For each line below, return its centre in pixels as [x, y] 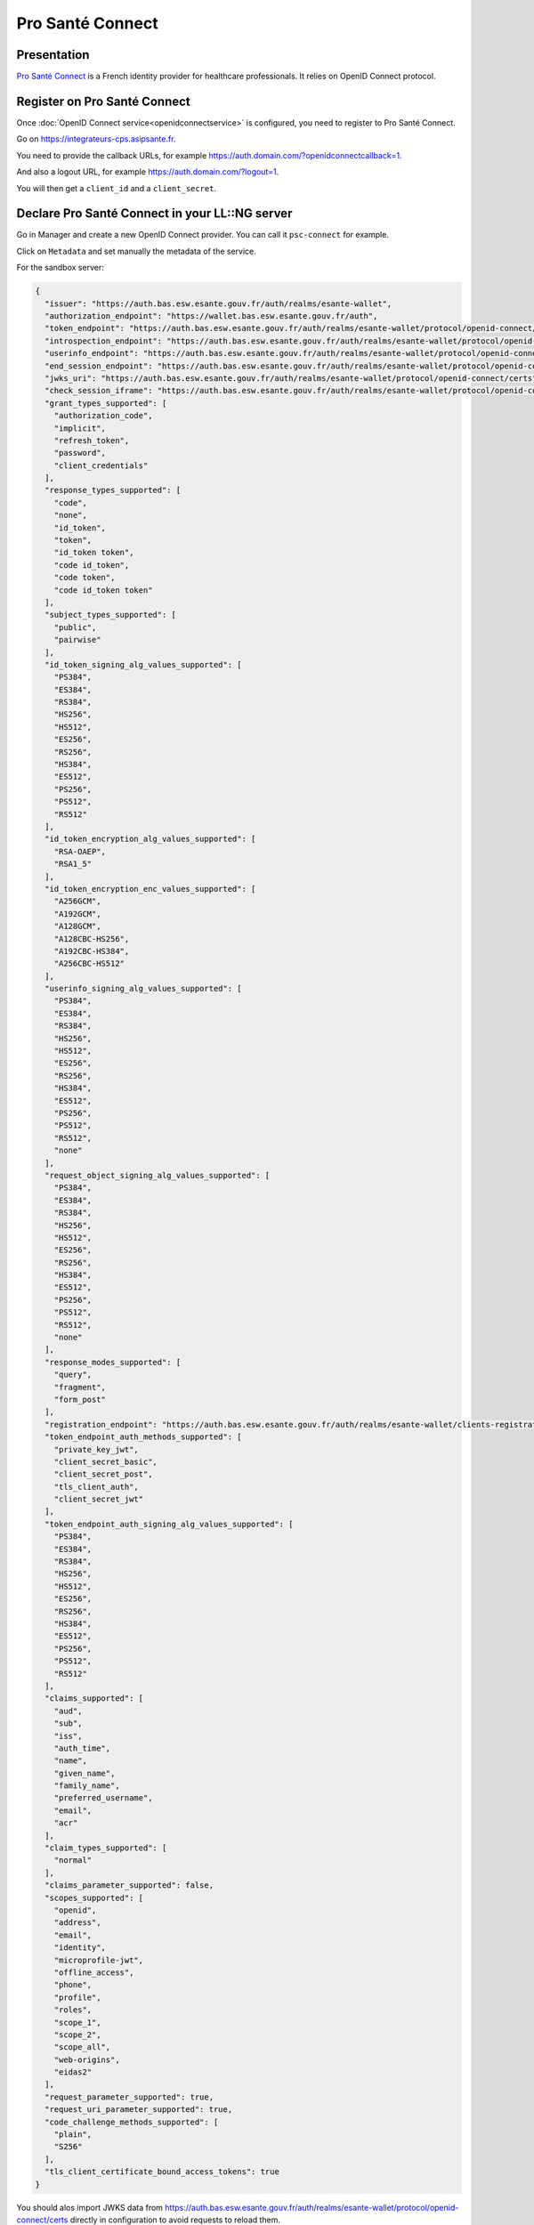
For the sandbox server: [60, 268]
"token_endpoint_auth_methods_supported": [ [143, 1437]
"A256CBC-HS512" [89, 964]
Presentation [53, 55]
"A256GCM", [77, 902]
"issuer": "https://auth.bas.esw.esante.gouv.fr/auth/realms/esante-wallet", [218, 303]
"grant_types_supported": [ [106, 403]
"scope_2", [77, 2035]
